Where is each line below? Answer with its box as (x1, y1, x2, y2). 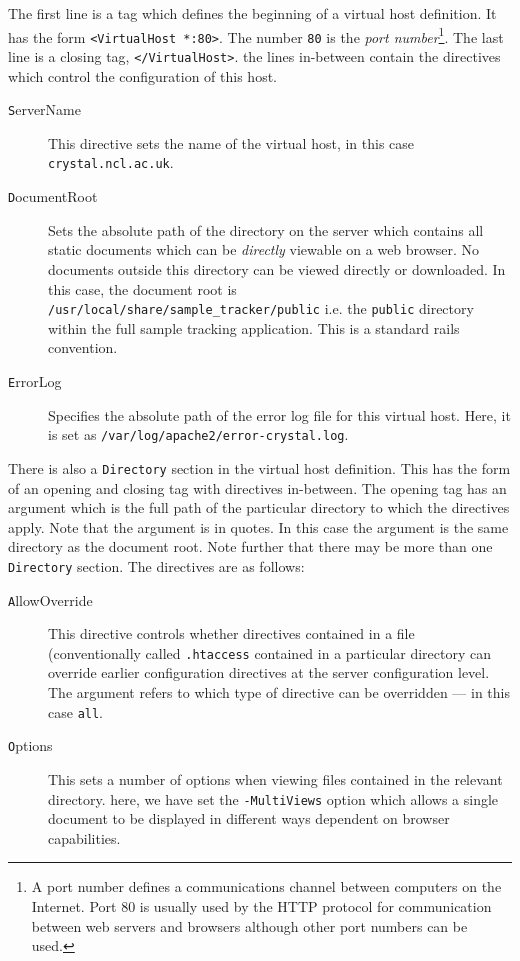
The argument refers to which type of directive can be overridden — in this (48, 682, 510, 703)
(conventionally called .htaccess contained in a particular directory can (48, 642, 492, 663)
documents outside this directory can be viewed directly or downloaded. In (48, 258, 506, 279)
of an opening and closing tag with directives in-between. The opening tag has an (8, 477, 507, 498)
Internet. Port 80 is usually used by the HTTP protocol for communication (31, 895, 492, 916)
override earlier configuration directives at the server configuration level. (48, 662, 490, 683)
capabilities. (48, 827, 121, 848)
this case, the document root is (48, 278, 237, 299)
